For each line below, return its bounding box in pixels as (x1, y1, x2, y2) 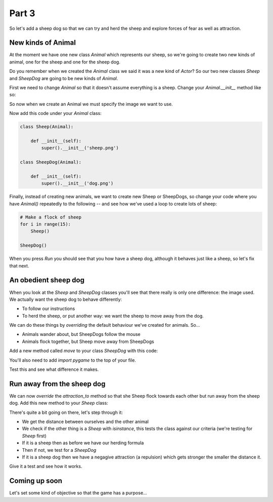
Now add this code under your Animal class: (9, 110, 102, 117)
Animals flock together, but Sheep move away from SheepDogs (22, 338, 154, 344)
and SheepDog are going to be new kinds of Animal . (9, 75, 118, 81)
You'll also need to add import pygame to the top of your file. (9, 357, 136, 363)
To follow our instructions (22, 305, 75, 312)
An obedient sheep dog (9, 276, 84, 285)
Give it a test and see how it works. (9, 464, 82, 470)
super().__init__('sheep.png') (41, 145, 119, 151)
